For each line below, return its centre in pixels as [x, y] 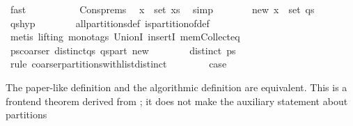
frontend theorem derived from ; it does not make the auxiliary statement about [177, 101]
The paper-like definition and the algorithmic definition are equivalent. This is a [176, 87]
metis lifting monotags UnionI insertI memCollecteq [125, 37]
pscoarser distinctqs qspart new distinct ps [123, 50]
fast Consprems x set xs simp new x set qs [162, 9]
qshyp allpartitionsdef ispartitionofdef [110, 23]
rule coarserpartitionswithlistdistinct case [118, 64]
